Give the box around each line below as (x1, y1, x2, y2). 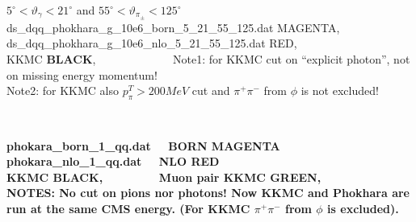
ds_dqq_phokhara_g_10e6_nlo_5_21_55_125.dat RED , (6, 35, 297, 51)
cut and (191, 82, 230, 99)
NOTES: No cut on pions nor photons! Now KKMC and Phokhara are (6, 184, 410, 201)
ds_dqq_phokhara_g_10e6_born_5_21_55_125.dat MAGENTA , (6, 18, 340, 35)
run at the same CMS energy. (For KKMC (6, 200, 250, 216)
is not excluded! (300, 82, 379, 99)
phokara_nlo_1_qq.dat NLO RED (6, 153, 220, 170)
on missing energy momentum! (6, 66, 158, 83)
